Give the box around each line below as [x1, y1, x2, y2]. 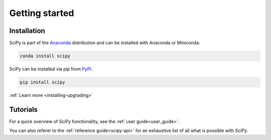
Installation [9, 26, 45, 35]
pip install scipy [20, 79, 65, 85]
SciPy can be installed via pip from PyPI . [9, 66, 93, 72]
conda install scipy [20, 53, 70, 59]
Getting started [9, 7, 74, 18]
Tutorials [9, 105, 38, 113]
